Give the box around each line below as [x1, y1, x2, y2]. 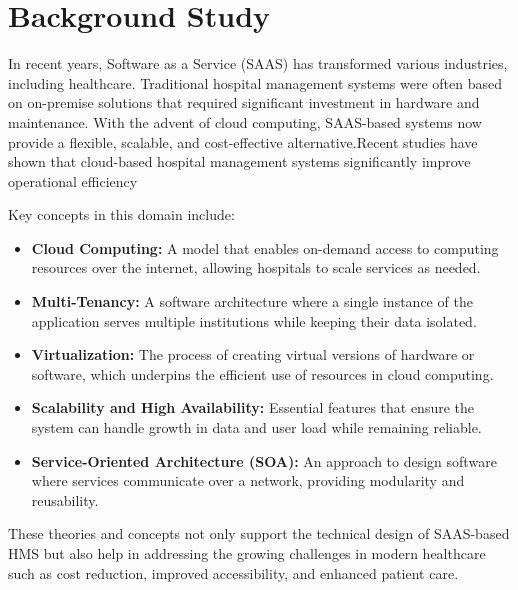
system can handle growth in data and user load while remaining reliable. [31, 417, 482, 438]
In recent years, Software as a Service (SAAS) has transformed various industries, [8, 53, 508, 74]
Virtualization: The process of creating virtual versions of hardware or [31, 344, 475, 365]
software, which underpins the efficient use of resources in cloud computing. [31, 363, 494, 384]
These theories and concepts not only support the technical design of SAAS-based [8, 523, 510, 544]
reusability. [31, 489, 99, 510]
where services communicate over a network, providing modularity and [31, 470, 465, 491]
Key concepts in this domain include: [8, 204, 235, 225]
